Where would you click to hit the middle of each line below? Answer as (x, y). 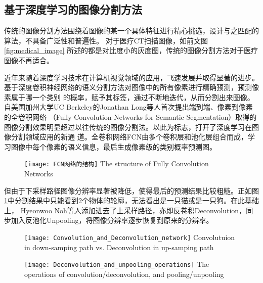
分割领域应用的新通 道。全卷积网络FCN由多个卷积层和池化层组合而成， (129, 137)
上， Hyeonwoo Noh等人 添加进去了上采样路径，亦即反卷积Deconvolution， (125, 210)
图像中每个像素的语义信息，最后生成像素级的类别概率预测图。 (114, 146)
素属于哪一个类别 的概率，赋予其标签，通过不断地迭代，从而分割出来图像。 (129, 97)
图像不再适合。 (29, 60)
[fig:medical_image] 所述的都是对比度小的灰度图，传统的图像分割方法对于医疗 (131, 50)
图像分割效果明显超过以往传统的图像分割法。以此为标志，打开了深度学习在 (128, 127)
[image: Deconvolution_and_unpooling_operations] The (117, 264)
